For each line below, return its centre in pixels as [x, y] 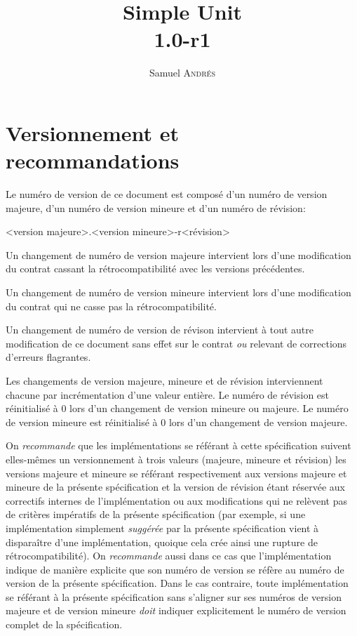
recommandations [93, 160]
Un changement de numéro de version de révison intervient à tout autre [160, 330]
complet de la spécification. [64, 624]
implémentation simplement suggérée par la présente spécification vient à [162, 528]
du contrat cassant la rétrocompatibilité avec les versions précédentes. [155, 269]
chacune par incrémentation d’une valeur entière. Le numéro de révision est [168, 394]
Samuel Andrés [182, 73]
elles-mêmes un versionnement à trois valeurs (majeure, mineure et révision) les [176, 459]
